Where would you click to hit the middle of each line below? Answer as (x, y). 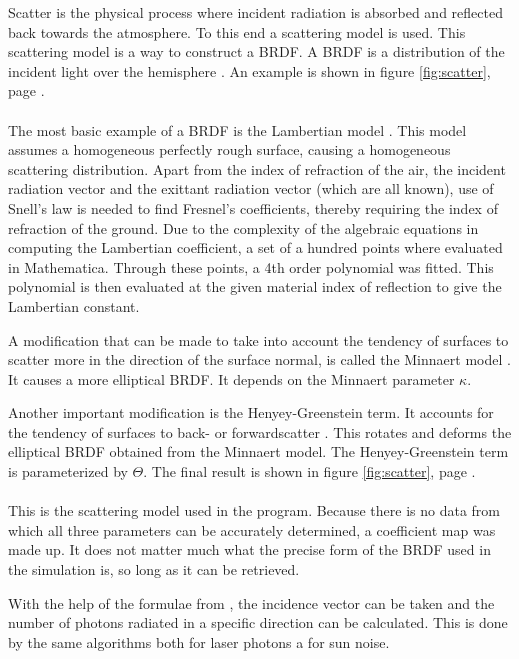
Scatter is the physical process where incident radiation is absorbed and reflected (255, 12)
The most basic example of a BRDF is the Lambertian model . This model (237, 129)
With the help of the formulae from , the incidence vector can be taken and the (251, 602)
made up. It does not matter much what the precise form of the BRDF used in (249, 549)
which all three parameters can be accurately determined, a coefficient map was (252, 529)
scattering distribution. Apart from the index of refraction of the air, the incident (257, 168)
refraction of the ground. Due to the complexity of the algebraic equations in (243, 227)
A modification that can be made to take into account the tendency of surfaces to (258, 339)
